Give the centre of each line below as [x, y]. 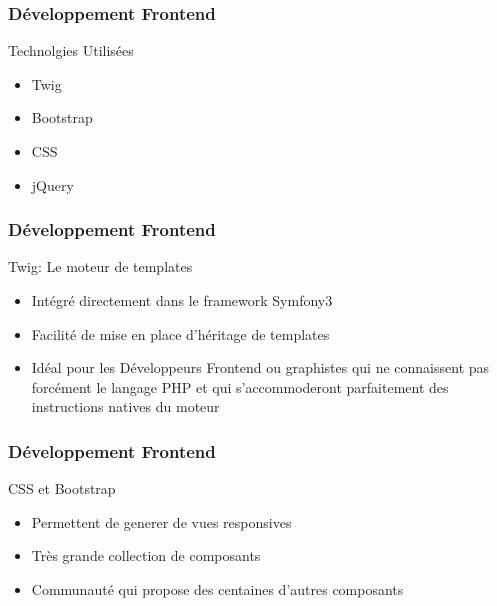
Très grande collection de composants [146, 555]
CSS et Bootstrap [62, 488]
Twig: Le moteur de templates [100, 266]
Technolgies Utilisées [71, 50]
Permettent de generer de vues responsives [161, 521]
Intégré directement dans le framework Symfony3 [182, 300]
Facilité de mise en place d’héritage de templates [180, 333]
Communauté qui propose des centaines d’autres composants [217, 588]
